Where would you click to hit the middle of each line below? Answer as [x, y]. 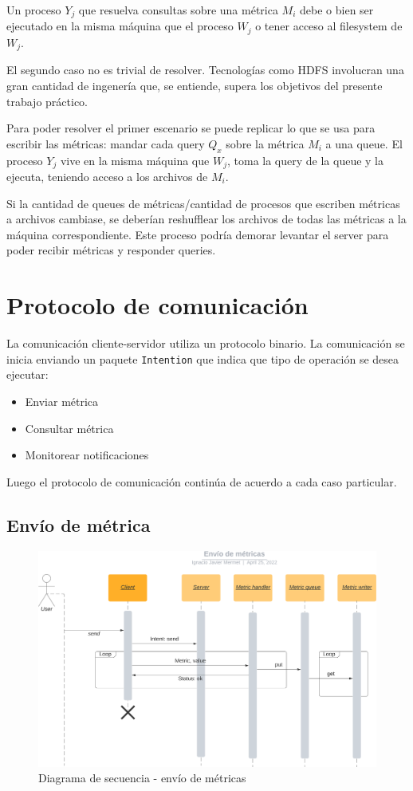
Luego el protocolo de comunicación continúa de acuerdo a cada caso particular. [202, 481]
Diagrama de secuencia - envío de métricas [142, 778]
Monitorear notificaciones [87, 455]
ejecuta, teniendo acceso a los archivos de [107, 176]
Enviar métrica [62, 401]
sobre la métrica [265, 143]
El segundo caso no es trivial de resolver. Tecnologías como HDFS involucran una [205, 70]
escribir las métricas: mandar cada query [106, 143]
